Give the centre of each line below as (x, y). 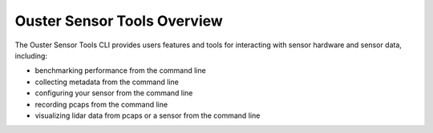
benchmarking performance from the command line (120, 71)
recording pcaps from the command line (101, 104)
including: (31, 55)
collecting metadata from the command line (107, 82)
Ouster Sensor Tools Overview (119, 21)
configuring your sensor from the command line (114, 93)
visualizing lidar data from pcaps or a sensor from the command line (148, 115)
